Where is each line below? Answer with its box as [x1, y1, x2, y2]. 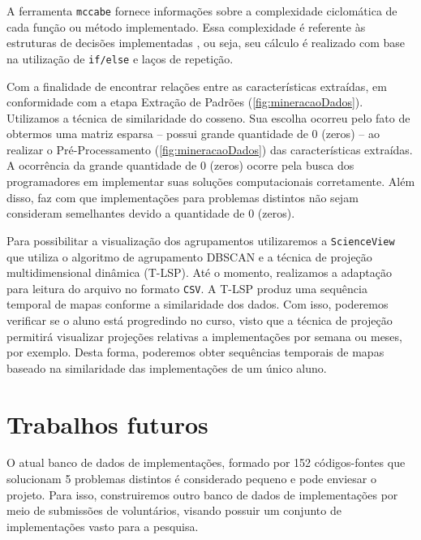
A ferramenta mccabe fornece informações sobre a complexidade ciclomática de [6, 2, 397, 19]
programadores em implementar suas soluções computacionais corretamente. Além [6, 173, 415, 190]
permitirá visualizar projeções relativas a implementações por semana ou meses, [6, 327, 402, 344]
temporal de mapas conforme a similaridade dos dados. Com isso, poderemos [6, 296, 389, 313]
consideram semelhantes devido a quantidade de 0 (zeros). [6, 205, 295, 222]
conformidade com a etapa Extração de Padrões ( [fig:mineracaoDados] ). [6, 93, 363, 110]
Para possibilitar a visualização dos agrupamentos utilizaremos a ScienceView [6, 231, 395, 248]
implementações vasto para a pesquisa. [6, 517, 199, 534]
